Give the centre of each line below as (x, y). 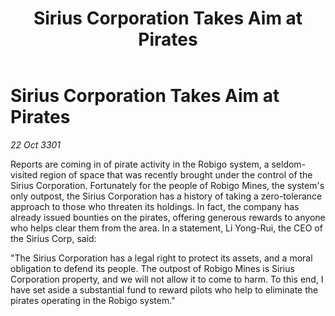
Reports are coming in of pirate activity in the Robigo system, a (140, 164)
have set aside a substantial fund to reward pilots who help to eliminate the (164, 289)
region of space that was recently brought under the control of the (176, 174)
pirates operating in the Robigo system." (93, 300)
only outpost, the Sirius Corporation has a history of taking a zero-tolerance (166, 196)
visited (24, 174)
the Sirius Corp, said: (53, 238)
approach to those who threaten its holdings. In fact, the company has (155, 206)
